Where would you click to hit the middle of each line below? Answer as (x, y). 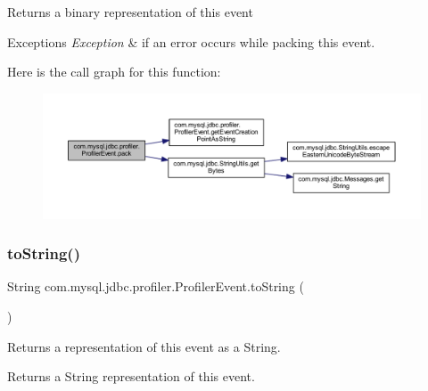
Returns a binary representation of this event (130, 12)
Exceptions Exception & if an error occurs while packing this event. (191, 41)
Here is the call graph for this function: (114, 72)
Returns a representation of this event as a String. (144, 346)
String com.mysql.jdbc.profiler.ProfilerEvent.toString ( (156, 286)
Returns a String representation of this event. (131, 376)
